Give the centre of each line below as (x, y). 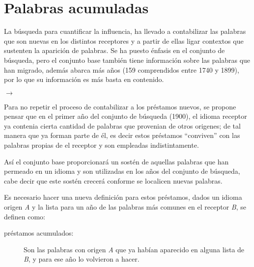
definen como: (25, 216)
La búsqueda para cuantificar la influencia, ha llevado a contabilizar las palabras (125, 31)
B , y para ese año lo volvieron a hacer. (82, 259)
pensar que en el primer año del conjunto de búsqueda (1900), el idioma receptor (126, 116)
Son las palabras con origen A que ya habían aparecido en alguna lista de (134, 249)
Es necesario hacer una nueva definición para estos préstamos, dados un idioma (123, 197)
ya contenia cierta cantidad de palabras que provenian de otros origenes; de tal (122, 125)
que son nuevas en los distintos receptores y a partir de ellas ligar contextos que (124, 40)
